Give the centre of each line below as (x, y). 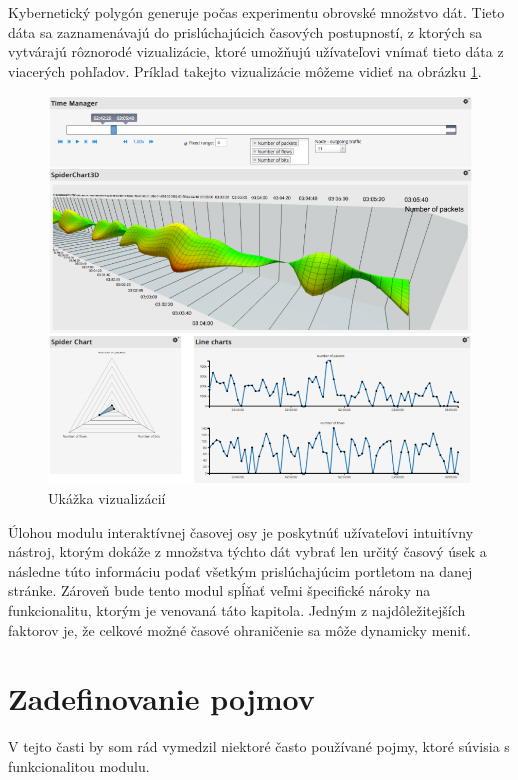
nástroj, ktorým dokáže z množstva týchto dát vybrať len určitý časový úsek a (247, 551)
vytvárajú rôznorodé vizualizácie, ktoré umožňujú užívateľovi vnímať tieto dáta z (256, 51)
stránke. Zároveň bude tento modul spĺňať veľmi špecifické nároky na (219, 590)
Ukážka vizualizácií (107, 497)
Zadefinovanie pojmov (161, 698)
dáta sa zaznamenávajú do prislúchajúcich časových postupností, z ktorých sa (245, 31)
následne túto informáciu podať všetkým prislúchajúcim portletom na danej (240, 570)
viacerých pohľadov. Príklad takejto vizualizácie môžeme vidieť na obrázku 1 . (245, 70)
